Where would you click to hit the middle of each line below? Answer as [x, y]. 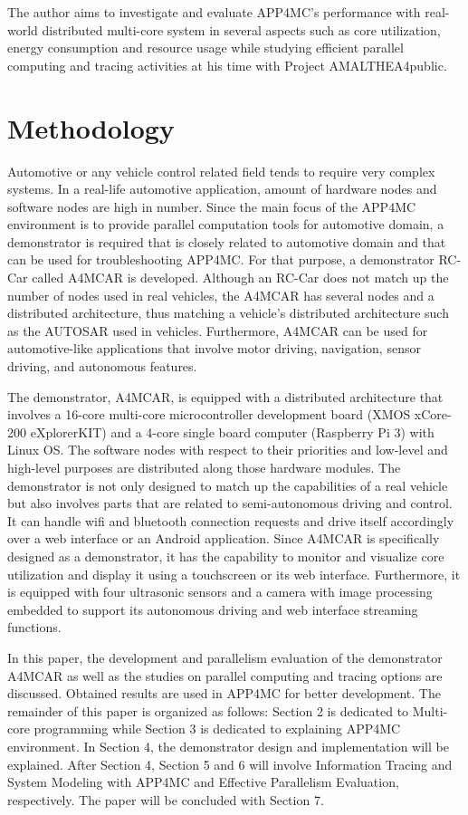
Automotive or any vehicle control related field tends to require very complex [221, 171]
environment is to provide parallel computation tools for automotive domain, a [226, 224]
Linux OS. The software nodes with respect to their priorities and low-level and [228, 450]
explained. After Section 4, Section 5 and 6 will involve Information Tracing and [230, 764]
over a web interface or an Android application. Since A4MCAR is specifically [224, 538]
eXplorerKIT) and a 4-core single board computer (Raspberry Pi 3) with [232, 431]
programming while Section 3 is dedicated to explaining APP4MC [217, 729]
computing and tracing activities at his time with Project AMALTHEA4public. [227, 65]
